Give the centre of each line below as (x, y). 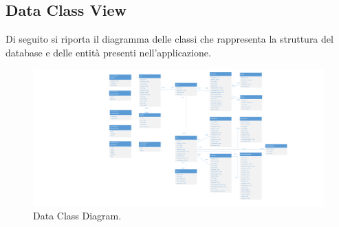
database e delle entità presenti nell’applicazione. (108, 52)
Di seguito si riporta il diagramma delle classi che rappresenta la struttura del (169, 39)
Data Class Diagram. (77, 216)
